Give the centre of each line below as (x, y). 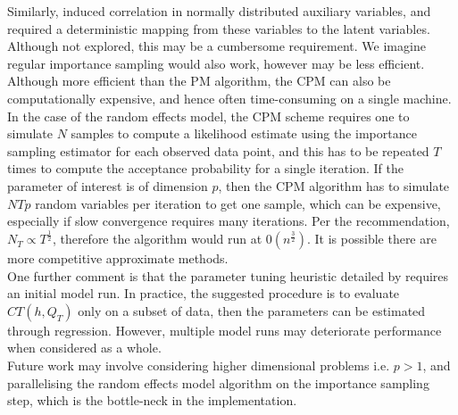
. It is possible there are (372, 239)
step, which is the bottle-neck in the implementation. (152, 400)
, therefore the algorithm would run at (157, 239)
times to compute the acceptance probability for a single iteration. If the (205, 168)
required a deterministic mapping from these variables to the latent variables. (219, 28)
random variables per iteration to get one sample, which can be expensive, (238, 203)
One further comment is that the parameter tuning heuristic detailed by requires (228, 275)
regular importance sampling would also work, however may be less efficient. (216, 63)
